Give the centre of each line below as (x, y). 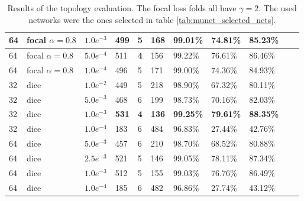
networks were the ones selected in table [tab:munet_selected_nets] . (152, 19)
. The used (278, 8)
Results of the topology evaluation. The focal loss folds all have (122, 8)
